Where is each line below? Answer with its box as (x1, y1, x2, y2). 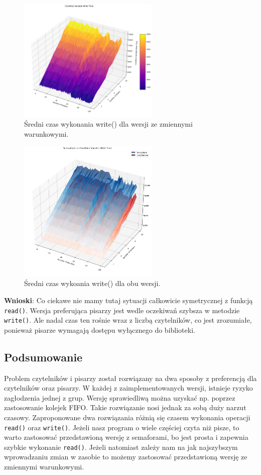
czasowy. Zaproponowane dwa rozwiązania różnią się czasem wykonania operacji (4, 412, 250, 422)
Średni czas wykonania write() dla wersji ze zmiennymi (24, 119, 193, 129)
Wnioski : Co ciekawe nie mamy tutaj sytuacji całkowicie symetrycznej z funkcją (4, 295, 253, 305)
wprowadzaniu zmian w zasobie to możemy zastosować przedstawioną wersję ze (4, 451, 247, 462)
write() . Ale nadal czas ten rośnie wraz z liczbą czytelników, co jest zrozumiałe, (4, 315, 252, 325)
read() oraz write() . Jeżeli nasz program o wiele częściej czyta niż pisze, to (4, 422, 239, 432)
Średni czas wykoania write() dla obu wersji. (24, 278, 161, 289)
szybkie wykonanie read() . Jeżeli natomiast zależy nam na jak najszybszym (4, 441, 238, 452)
